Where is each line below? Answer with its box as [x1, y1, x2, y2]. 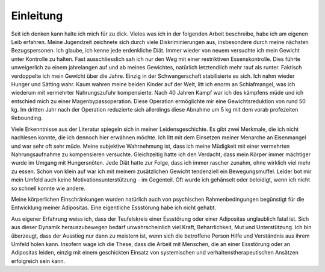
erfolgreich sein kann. [11, 257, 66, 265]
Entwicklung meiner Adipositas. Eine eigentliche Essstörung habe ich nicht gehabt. [11, 204, 217, 211]
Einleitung [11, 9, 63, 22]
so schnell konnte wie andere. [11, 185, 85, 192]
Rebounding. [11, 115, 43, 122]
